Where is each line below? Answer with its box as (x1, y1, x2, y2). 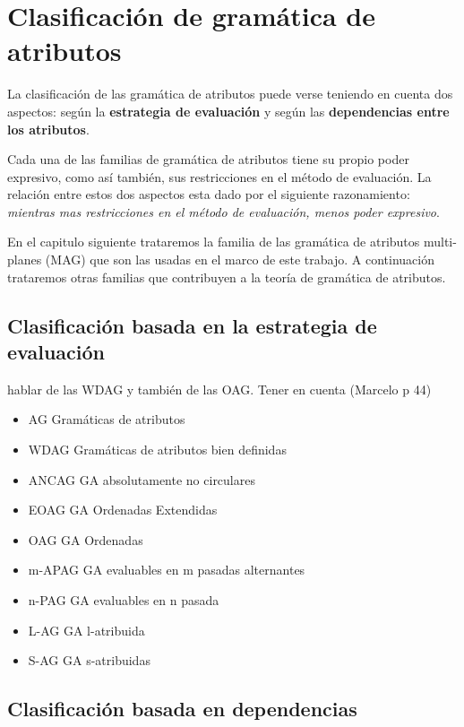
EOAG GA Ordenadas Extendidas (28, 500, 218, 519)
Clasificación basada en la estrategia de (7, 311, 377, 339)
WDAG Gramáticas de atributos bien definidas (28, 440, 287, 459)
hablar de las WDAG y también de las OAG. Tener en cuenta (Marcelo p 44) (7, 379, 432, 398)
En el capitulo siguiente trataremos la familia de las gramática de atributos (7, 232, 420, 251)
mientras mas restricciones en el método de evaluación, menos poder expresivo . (7, 202, 440, 221)
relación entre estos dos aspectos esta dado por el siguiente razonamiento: (7, 185, 410, 203)
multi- (423, 232, 457, 251)
